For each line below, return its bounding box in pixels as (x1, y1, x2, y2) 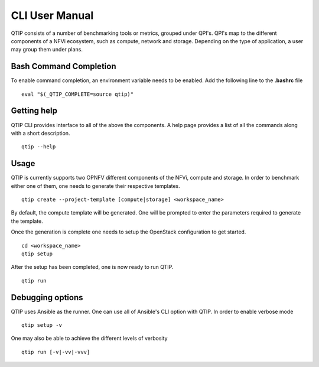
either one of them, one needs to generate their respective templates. (11, 182, 180, 189)
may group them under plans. (11, 46, 83, 53)
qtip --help (21, 144, 56, 150)
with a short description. (11, 129, 70, 137)
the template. (11, 217, 44, 225)
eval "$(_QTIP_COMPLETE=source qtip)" (21, 90, 134, 98)
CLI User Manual (11, 9, 94, 22)
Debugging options (11, 293, 83, 303)
